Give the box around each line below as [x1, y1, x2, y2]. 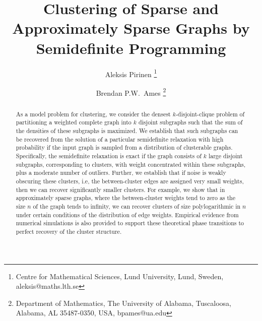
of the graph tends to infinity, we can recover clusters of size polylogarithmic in [33, 202, 241, 211]
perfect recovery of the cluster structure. [16, 227, 122, 235]
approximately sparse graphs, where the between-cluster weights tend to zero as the [16, 194, 236, 202]
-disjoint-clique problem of [175, 109, 245, 118]
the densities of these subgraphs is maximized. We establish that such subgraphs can [16, 126, 238, 135]
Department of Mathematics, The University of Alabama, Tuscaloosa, [16, 297, 231, 308]
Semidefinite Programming [36, 37, 226, 58]
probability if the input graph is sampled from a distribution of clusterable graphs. [16, 143, 233, 152]
